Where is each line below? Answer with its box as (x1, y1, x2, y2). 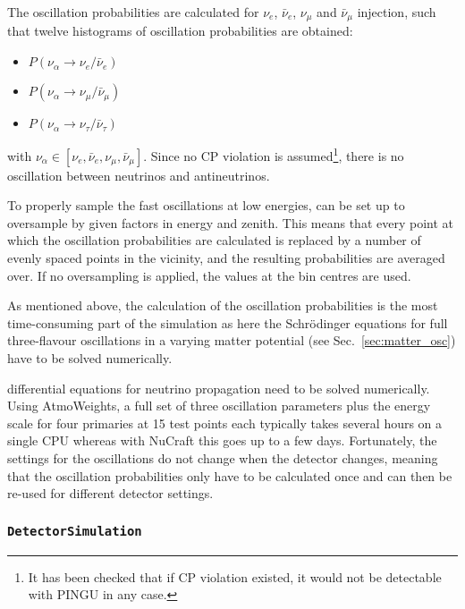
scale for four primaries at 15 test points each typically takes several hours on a (7, 413, 443, 432)
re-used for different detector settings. (7, 484, 214, 503)
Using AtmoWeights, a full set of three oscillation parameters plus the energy (7, 396, 431, 415)
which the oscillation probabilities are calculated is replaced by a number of (7, 231, 421, 250)
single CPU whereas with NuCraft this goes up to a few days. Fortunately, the (7, 431, 437, 450)
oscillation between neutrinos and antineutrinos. (7, 165, 270, 184)
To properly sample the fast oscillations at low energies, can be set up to (7, 196, 405, 215)
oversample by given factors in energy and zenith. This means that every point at (7, 213, 453, 232)
